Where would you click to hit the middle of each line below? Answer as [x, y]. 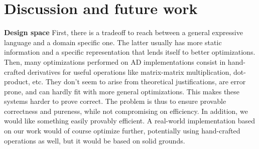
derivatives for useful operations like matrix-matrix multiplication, [129, 71]
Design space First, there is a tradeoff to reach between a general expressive [123, 32]
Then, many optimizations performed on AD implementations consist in [115, 61]
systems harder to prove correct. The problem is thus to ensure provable [115, 101]
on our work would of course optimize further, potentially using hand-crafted [122, 131]
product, [17, 82]
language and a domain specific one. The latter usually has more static [113, 42]
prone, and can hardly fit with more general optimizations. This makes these [122, 91]
